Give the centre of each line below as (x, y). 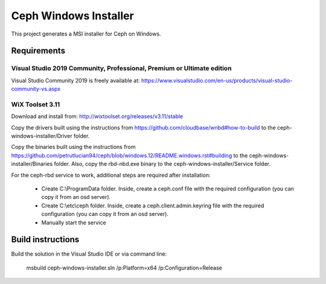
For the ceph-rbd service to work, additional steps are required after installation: (111, 175)
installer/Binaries (32, 164)
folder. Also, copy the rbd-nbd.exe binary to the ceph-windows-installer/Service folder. (162, 164)
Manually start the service (74, 222)
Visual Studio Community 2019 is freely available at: (75, 80)
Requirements (38, 51)
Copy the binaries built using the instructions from (73, 147)
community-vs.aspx (36, 89)
